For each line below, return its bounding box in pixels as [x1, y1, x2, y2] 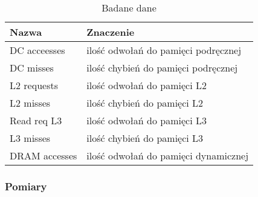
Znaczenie [86, 25, 135, 39]
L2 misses [10, 96, 51, 110]
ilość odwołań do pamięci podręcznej [86, 43, 242, 57]
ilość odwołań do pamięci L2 [86, 78, 207, 92]
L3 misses [10, 131, 51, 145]
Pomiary [5, 178, 47, 193]
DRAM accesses [10, 149, 77, 162]
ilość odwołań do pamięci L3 [86, 113, 207, 127]
